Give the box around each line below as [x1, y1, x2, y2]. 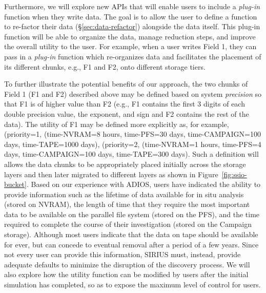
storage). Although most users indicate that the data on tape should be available [4, 229, 258, 240]
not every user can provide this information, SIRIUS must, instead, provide [4, 249, 241, 260]
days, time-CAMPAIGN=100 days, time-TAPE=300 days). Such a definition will [4, 149, 259, 159]
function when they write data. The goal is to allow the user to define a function [4, 11, 257, 22]
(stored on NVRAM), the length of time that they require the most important [4, 199, 250, 210]
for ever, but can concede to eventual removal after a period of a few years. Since [4, 239, 259, 249]
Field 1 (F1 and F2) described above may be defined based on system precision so [4, 88, 262, 99]
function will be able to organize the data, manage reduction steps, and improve [4, 31, 256, 41]
